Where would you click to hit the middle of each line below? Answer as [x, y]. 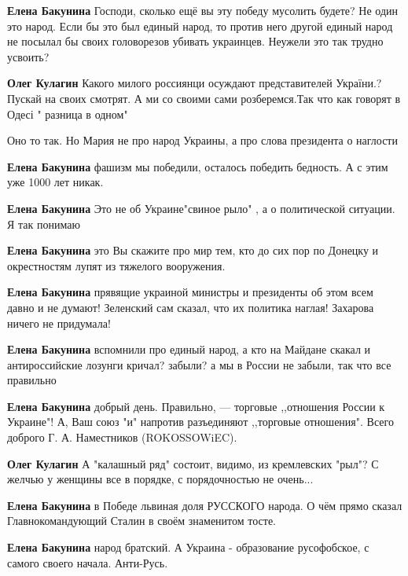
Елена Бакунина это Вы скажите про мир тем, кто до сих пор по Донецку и [193, 250]
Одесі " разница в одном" [68, 114]
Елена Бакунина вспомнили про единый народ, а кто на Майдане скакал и [189, 349]
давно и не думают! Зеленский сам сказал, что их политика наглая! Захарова [191, 307]
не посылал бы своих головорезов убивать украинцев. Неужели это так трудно [195, 41]
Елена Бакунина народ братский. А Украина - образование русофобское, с [188, 547]
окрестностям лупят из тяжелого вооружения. [116, 265]
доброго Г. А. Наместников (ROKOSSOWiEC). [122, 437]
